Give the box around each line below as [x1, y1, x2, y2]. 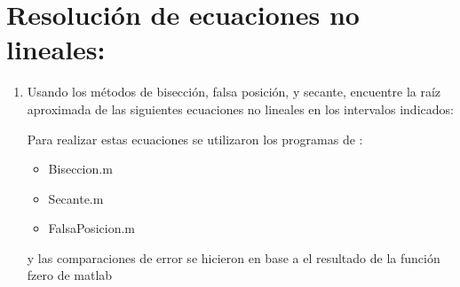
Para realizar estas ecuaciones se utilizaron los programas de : [27, 129, 363, 148]
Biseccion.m [48, 159, 113, 178]
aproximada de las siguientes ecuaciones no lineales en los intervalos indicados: [27, 99, 454, 118]
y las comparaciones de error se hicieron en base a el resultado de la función [27, 248, 440, 267]
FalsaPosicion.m [48, 219, 135, 237]
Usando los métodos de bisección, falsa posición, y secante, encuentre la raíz [27, 82, 441, 101]
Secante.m [48, 189, 104, 207]
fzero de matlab [27, 266, 113, 284]
